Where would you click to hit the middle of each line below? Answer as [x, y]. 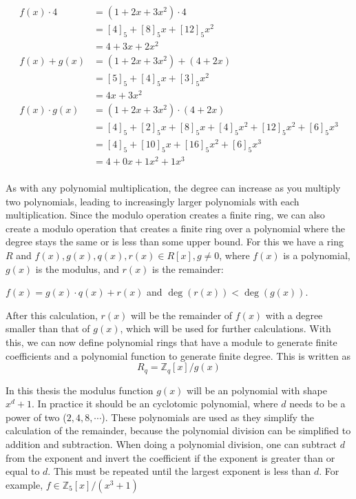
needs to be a [317, 404]
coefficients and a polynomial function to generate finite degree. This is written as [178, 355]
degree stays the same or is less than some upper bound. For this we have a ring [175, 242]
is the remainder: [188, 268]
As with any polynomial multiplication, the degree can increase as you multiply [173, 188]
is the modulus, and [77, 268]
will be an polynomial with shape [257, 390]
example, [24, 484]
